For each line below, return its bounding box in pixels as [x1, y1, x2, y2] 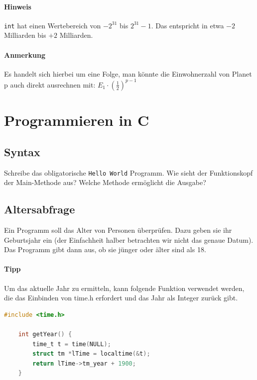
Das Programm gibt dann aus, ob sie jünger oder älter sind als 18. [4, 244, 206, 255]
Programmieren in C [4, 110, 149, 130]
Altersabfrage [4, 201, 75, 217]
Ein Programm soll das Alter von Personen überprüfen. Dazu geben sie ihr [4, 224, 232, 235]
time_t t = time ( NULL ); [32, 340, 111, 348]
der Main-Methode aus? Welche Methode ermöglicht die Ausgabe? [4, 177, 206, 188]
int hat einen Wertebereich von [4, 20, 101, 30]
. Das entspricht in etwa [151, 20, 224, 30]
